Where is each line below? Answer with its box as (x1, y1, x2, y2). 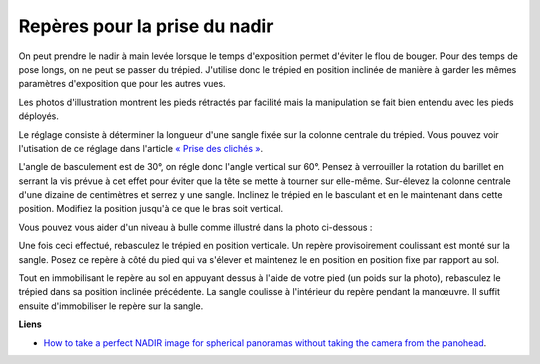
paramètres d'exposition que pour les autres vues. (18, 78, 226, 90)
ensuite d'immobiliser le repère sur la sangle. (18, 300, 204, 312)
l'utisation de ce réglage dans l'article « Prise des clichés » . (18, 142, 264, 154)
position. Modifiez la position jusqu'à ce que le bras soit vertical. (18, 203, 284, 215)
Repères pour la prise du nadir (18, 15, 274, 37)
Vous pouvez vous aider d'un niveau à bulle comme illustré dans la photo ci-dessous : (18, 221, 373, 233)
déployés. (18, 110, 59, 122)
